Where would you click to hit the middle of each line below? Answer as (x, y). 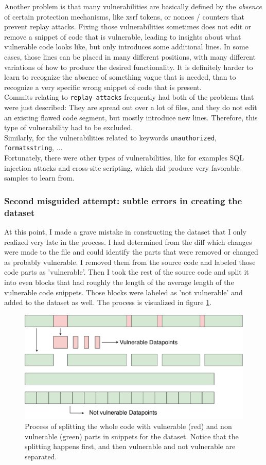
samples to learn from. (39, 178)
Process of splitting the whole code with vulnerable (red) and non (128, 426)
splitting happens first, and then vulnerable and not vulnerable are (130, 446)
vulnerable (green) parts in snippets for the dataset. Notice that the (132, 436)
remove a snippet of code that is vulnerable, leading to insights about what (123, 36)
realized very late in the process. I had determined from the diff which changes (128, 242)
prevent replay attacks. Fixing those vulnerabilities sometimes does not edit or (128, 26)
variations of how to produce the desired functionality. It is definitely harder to (129, 67)
